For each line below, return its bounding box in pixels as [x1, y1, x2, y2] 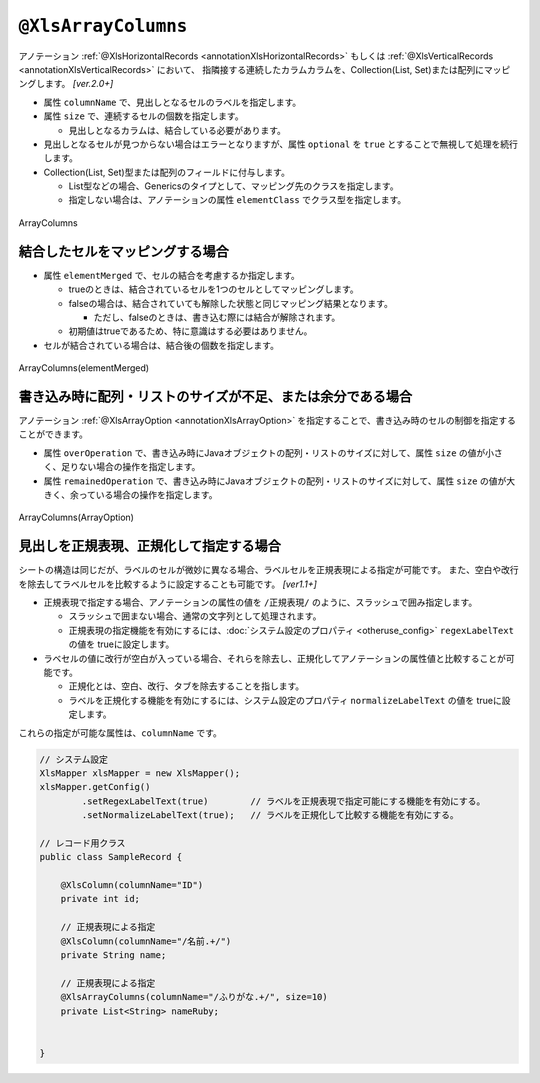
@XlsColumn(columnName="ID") [60, 880, 204, 891]
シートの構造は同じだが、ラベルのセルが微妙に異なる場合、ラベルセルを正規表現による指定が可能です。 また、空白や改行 [18, 564, 519, 576]
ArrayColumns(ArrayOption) [18, 511, 135, 524]
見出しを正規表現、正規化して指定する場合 [18, 538, 282, 555]
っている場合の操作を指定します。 [78, 488, 218, 500]
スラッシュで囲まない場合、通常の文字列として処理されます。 [68, 610, 322, 622]
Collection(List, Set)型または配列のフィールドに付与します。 [43, 166, 290, 178]
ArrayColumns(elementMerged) [18, 362, 150, 374]
